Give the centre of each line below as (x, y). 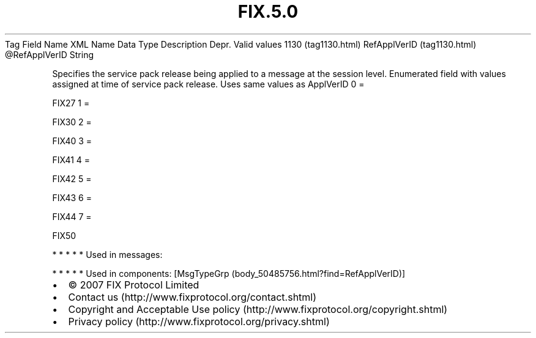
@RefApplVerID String (50, 54)
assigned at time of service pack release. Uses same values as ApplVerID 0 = (208, 84)
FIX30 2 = (72, 122)
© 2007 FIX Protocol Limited (134, 285)
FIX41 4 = (71, 160)
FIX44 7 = (72, 216)
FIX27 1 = (71, 103)
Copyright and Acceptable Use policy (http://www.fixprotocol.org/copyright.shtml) (258, 309)
